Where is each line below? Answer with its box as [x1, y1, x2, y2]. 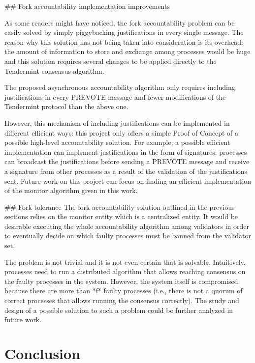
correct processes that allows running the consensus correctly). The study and [4, 295, 239, 306]
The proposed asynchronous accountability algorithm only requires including [4, 82, 235, 92]
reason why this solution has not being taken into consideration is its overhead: [4, 36, 243, 47]
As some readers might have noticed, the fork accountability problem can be [4, 17, 235, 28]
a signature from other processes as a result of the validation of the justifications [4, 166, 248, 176]
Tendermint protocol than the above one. [4, 101, 128, 112]
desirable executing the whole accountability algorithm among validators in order [4, 221, 249, 231]
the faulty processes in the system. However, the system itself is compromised [4, 276, 238, 286]
